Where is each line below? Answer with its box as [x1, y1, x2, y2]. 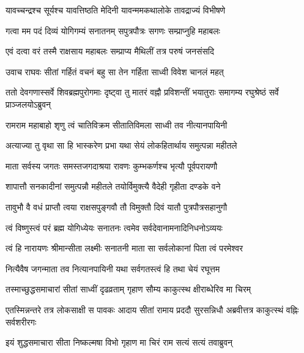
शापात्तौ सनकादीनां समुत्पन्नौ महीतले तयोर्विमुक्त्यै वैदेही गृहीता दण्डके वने [6, 180, 221, 193]
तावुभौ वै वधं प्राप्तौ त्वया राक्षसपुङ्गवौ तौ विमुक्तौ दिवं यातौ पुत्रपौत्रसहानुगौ [6, 200, 228, 213]
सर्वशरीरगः [6, 315, 37, 328]
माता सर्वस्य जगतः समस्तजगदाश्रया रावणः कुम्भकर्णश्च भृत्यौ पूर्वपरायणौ [6, 159, 218, 172]
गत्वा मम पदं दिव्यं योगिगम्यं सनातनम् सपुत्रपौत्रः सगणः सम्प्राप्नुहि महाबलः [6, 24, 220, 37]
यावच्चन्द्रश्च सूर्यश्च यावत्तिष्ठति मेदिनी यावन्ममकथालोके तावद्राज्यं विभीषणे [6, 4, 226, 16]
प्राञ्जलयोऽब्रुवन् [6, 97, 51, 110]
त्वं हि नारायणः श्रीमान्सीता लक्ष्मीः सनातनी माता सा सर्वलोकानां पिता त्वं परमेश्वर [6, 242, 243, 255]
